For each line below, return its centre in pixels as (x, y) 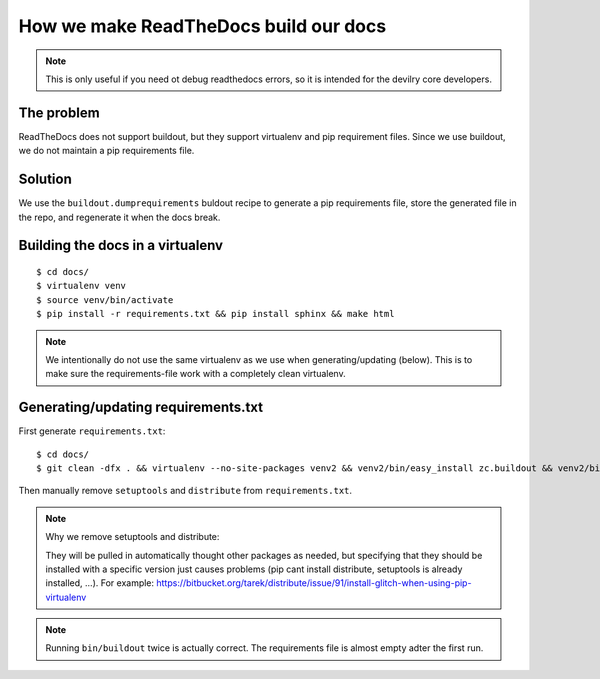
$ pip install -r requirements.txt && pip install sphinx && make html (215, 314)
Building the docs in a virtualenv (121, 245)
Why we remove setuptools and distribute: (132, 537)
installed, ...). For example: (100, 583)
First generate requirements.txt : (92, 431)
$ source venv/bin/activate (105, 299)
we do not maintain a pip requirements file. (106, 151)
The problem (59, 112)
